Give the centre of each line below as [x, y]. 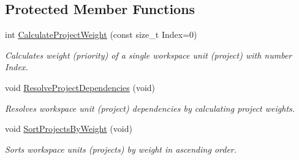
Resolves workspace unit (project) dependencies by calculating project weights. [150, 108]
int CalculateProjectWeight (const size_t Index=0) [101, 35]
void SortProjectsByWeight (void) [69, 129]
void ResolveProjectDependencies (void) [80, 87]
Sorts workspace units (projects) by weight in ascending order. [121, 149]
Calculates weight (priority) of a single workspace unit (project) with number [149, 55]
